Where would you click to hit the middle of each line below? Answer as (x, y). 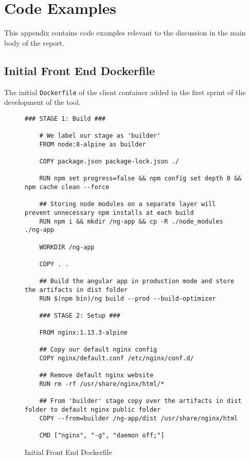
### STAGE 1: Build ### (65, 118)
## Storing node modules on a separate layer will (128, 204)
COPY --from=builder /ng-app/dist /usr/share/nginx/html (139, 418)
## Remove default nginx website (96, 375)
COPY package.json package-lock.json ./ (109, 162)
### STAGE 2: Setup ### (80, 315)
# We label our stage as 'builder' (100, 136)
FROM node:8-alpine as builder (93, 144)
